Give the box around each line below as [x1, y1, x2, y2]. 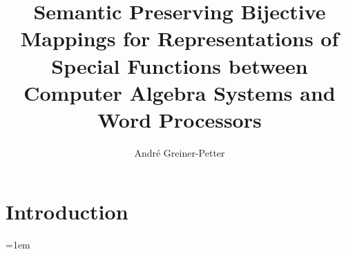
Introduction [6, 197, 128, 226]
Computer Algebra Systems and [23, 78, 336, 106]
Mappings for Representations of [20, 24, 339, 52]
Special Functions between [51, 51, 308, 79]
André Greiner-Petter [134, 145, 225, 159]
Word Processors [97, 105, 262, 133]
